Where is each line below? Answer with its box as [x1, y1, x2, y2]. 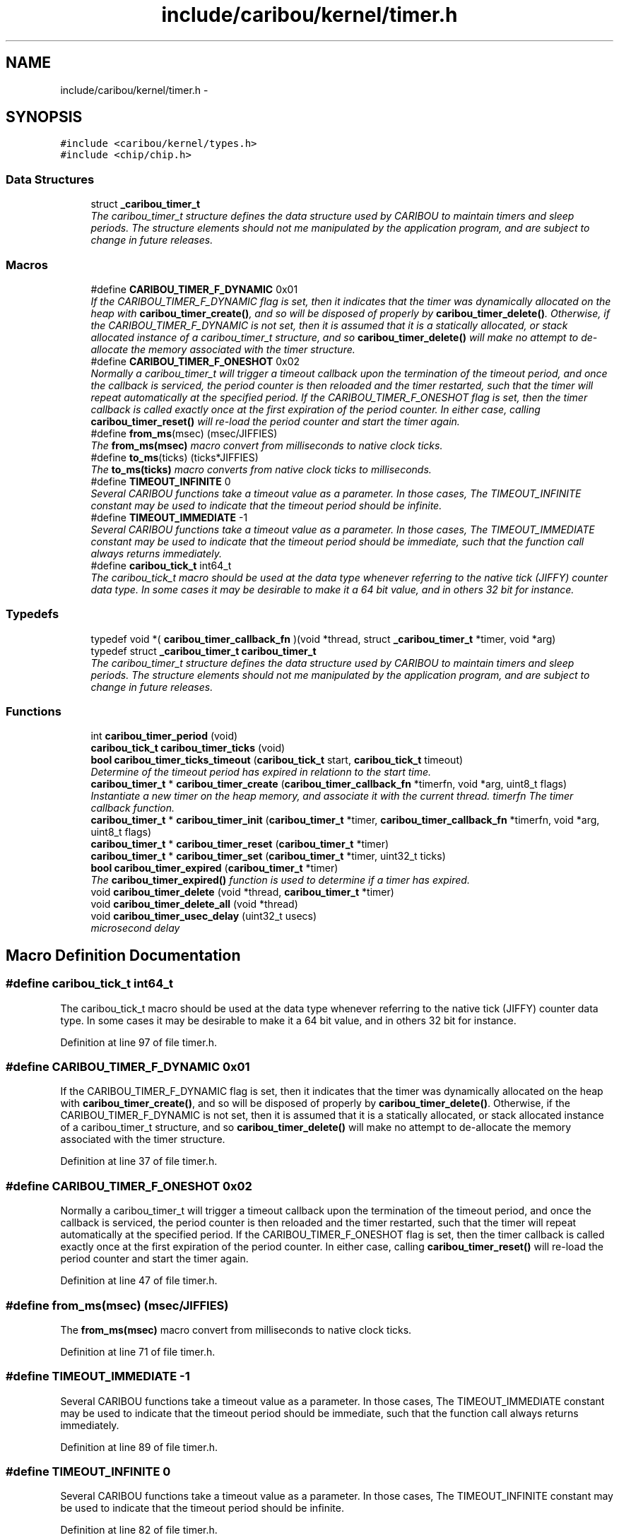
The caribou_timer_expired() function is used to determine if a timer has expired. [90, 874, 470, 887]
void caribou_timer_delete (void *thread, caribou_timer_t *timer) [90, 886, 394, 899]
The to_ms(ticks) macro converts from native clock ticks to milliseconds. [90, 463, 432, 475]
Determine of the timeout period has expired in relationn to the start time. [90, 766, 432, 778]
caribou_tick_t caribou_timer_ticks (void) [90, 742, 285, 754]
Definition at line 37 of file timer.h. [60, 1155, 218, 1168]
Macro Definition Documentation [6, 946, 241, 964]
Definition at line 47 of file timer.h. [60, 1274, 218, 1287]
